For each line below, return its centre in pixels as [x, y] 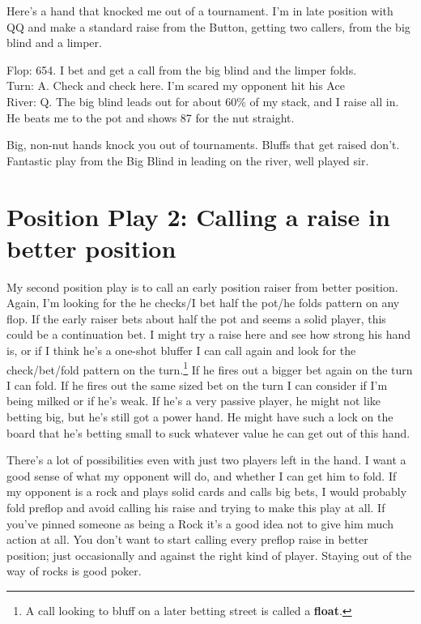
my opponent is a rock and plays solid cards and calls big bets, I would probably [207, 492]
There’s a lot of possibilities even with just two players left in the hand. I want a [206, 460]
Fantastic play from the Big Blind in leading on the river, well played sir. [188, 160]
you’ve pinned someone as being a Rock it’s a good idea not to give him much [200, 523]
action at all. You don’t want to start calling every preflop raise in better [187, 539]
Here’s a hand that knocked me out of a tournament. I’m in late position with [200, 11]
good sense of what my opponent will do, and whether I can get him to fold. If [202, 475]
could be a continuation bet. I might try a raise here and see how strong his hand [209, 334]
